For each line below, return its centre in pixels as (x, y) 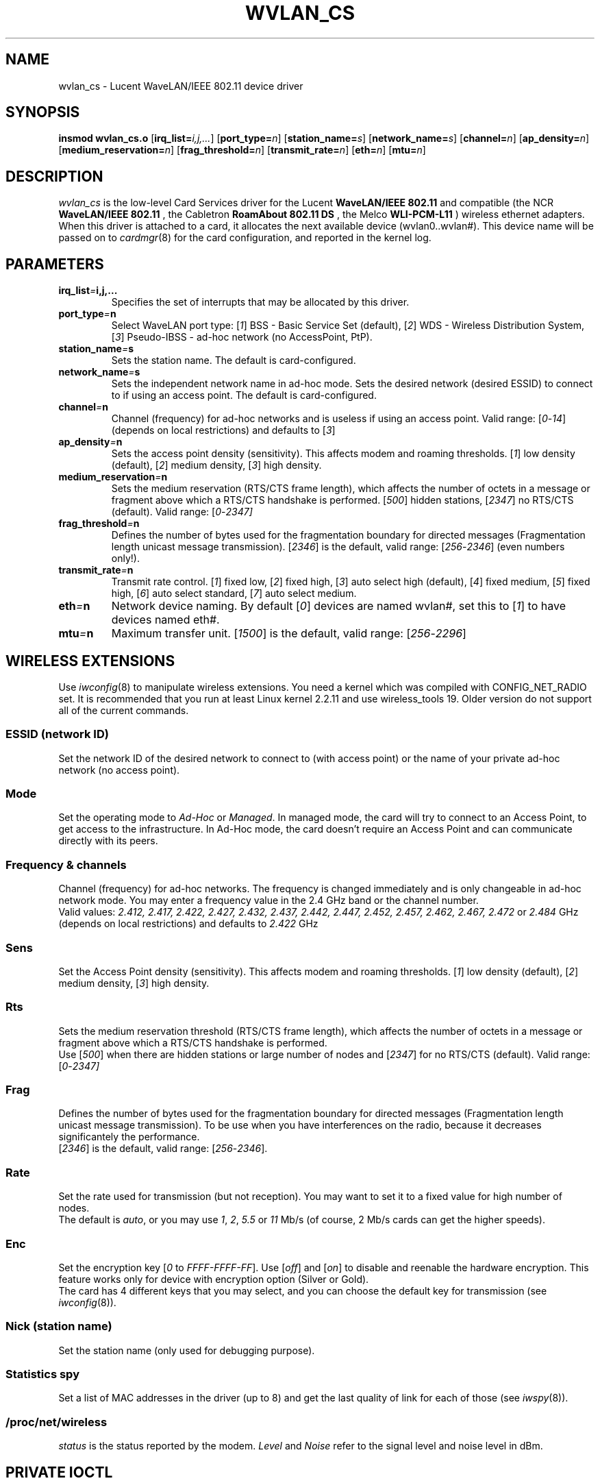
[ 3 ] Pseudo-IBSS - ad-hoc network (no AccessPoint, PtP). (242, 337)
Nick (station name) (59, 1326)
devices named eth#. (165, 620)
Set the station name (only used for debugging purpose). (187, 1350)
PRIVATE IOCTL (59, 1472)
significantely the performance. (129, 1137)
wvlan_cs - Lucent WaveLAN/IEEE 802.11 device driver (181, 86)
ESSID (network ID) (57, 734)
